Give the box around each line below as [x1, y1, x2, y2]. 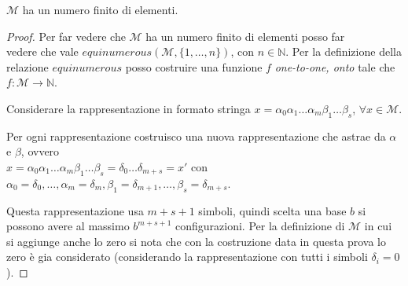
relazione [6, 58, 49, 75]
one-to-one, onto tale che [274, 58, 395, 75]
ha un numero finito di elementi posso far [145, 27, 345, 44]
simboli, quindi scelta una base [198, 202, 347, 218]
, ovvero [20, 143, 60, 159]
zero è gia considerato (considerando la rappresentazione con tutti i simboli [6, 248, 368, 265]
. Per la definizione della [285, 43, 402, 60]
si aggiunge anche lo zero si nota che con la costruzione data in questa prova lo [6, 233, 386, 249]
